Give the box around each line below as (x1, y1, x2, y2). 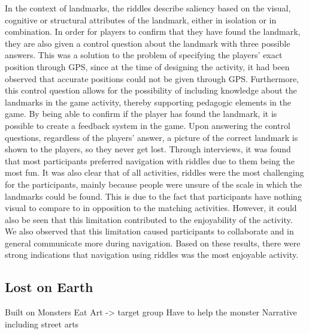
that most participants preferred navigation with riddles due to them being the (5, 154, 295, 167)
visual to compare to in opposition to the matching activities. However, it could (5, 201, 297, 214)
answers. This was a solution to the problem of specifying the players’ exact (5, 49, 283, 61)
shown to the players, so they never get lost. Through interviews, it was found (5, 143, 291, 155)
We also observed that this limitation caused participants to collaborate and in (5, 225, 294, 237)
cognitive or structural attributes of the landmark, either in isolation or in (5, 13, 277, 26)
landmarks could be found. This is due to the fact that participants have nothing (5, 189, 302, 202)
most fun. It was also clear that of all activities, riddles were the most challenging (5, 166, 304, 179)
